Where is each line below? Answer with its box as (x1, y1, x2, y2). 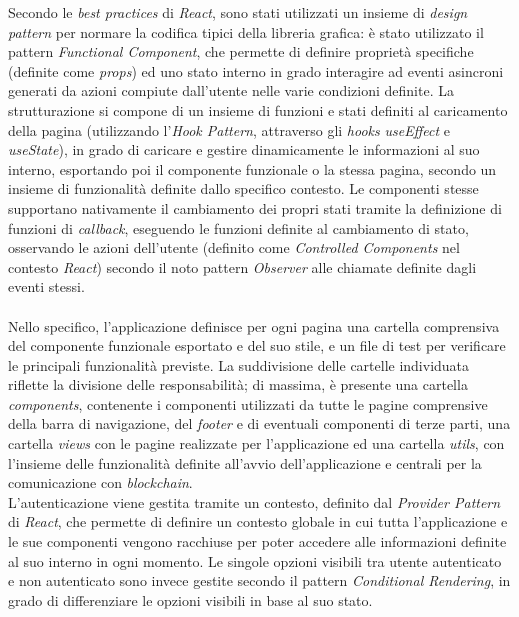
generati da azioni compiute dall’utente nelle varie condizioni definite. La (8, 80, 454, 101)
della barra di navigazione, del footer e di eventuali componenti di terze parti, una (8, 413, 511, 434)
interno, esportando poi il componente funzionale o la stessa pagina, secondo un (8, 158, 497, 179)
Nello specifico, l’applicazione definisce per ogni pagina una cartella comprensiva (8, 315, 500, 336)
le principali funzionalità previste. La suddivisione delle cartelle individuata (8, 354, 470, 375)
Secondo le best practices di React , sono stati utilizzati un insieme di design (8, 2, 468, 22)
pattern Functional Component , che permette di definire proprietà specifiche (8, 41, 474, 62)
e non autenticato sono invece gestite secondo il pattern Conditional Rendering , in (8, 570, 511, 591)
